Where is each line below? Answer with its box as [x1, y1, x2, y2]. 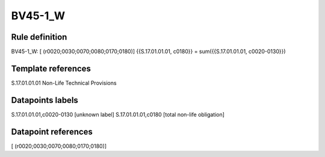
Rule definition [11, 32, 67, 42]
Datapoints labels [11, 95, 78, 105]
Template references [11, 63, 91, 73]
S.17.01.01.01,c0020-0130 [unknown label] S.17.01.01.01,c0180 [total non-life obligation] [11, 111, 225, 118]
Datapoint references [11, 126, 93, 137]
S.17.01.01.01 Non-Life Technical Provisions [11, 79, 117, 87]
